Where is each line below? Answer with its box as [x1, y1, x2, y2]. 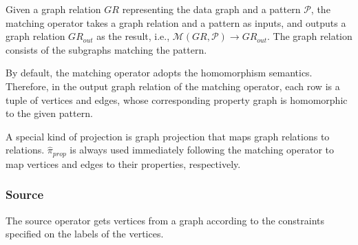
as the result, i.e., [96, 29, 170, 43]
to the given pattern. [6, 106, 93, 120]
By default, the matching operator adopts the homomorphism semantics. [6, 65, 313, 80]
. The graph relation [267, 29, 352, 43]
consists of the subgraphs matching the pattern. [6, 42, 207, 56]
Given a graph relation [6, 2, 101, 16]
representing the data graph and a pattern [122, 2, 301, 16]
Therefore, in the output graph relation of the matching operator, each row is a [6, 78, 340, 93]
